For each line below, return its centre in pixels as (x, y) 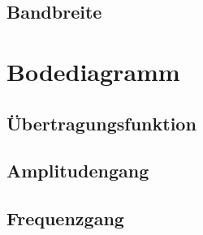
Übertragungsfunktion (101, 123)
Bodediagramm (93, 71)
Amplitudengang (78, 171)
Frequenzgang (65, 218)
